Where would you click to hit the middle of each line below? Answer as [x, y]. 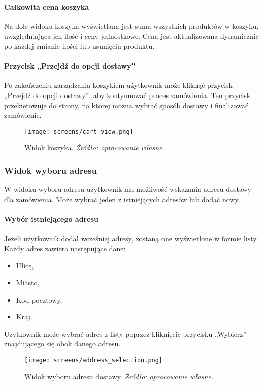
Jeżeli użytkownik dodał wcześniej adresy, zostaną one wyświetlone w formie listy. [131, 238]
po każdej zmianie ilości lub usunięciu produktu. [79, 45]
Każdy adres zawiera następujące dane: [65, 248]
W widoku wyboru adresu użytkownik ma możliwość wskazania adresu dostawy [128, 189]
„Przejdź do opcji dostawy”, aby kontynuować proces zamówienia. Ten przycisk [127, 95]
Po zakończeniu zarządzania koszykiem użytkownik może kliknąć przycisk [118, 85]
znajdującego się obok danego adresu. [62, 344]
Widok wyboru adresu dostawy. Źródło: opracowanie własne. [119, 376]
